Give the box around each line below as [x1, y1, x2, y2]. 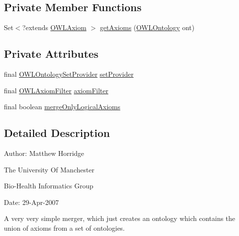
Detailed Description [4, 125, 110, 140]
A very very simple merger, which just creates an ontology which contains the [4, 213, 236, 223]
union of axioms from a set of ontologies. [4, 222, 125, 233]
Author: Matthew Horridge [4, 148, 85, 158]
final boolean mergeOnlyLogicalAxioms [4, 101, 120, 112]
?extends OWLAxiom [22, 22, 86, 33]
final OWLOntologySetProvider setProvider [4, 69, 134, 79]
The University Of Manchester [4, 164, 95, 174]
